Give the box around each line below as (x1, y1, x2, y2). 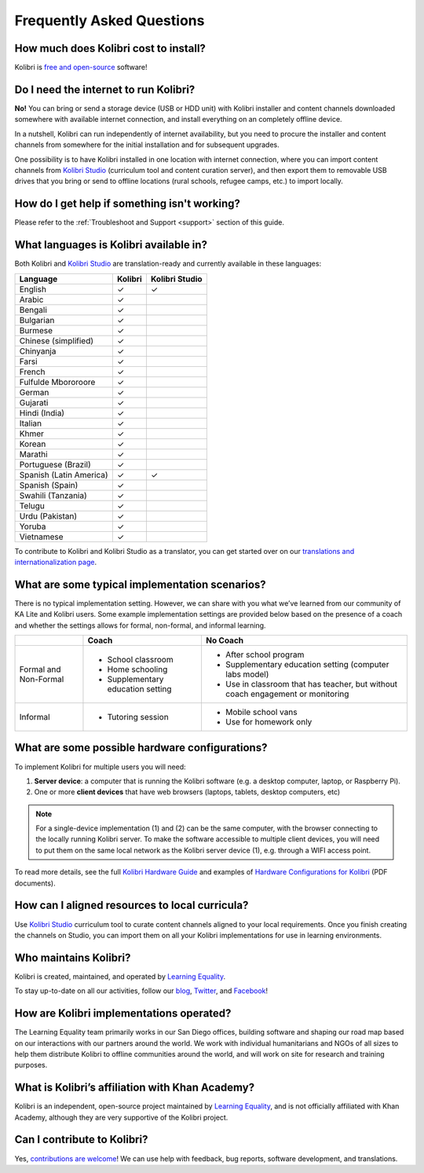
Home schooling (107, 664, 168, 675)
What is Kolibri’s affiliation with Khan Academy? (14, 1081, 255, 1094)
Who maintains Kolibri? (14, 951, 131, 964)
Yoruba (19, 521, 46, 532)
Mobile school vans (225, 706, 298, 717)
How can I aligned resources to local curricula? (14, 899, 249, 912)
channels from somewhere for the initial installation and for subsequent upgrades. (14, 140, 280, 149)
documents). (14, 878, 56, 888)
